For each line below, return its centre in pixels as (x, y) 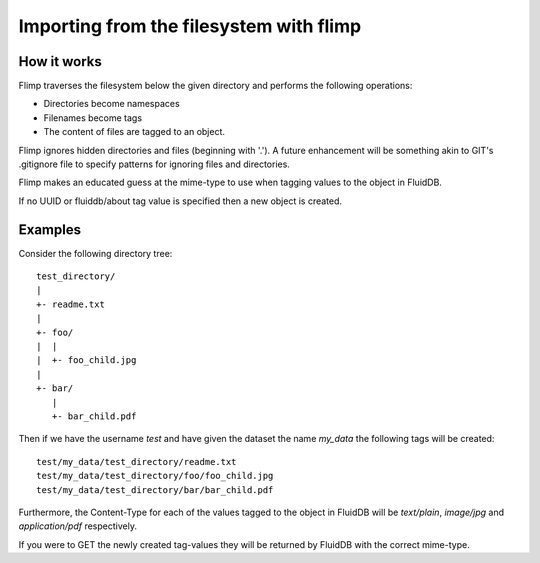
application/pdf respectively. (77, 526)
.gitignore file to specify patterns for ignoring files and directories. (154, 164)
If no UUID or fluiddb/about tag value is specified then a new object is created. (180, 201)
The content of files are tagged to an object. (134, 132)
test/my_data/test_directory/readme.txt (136, 461)
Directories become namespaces (111, 104)
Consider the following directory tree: (95, 253)
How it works (60, 61)
